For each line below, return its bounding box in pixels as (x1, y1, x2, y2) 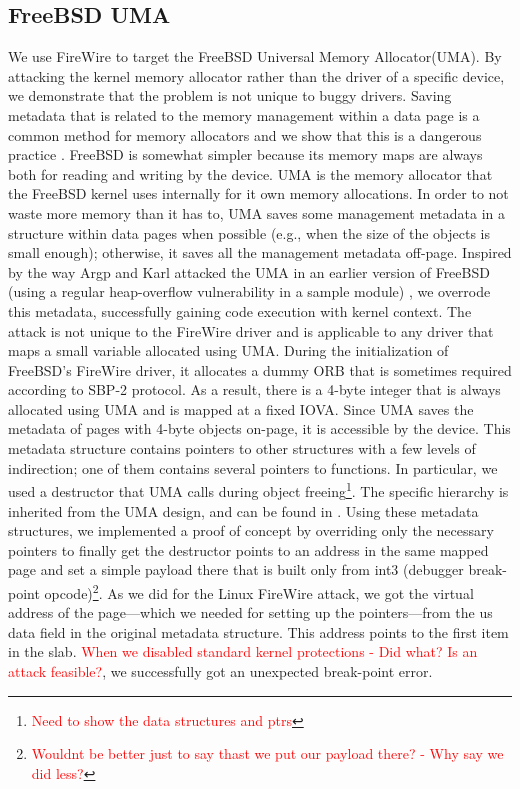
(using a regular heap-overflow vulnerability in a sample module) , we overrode (8, 281, 491, 302)
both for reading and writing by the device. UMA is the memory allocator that (8, 163, 493, 184)
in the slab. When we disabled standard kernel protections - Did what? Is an (8, 641, 478, 662)
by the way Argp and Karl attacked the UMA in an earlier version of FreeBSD (8, 261, 490, 282)
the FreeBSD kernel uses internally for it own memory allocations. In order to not (8, 183, 509, 204)
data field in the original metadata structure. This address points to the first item (8, 621, 509, 642)
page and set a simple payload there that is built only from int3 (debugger (8, 559, 464, 580)
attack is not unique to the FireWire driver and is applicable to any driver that (8, 320, 494, 341)
